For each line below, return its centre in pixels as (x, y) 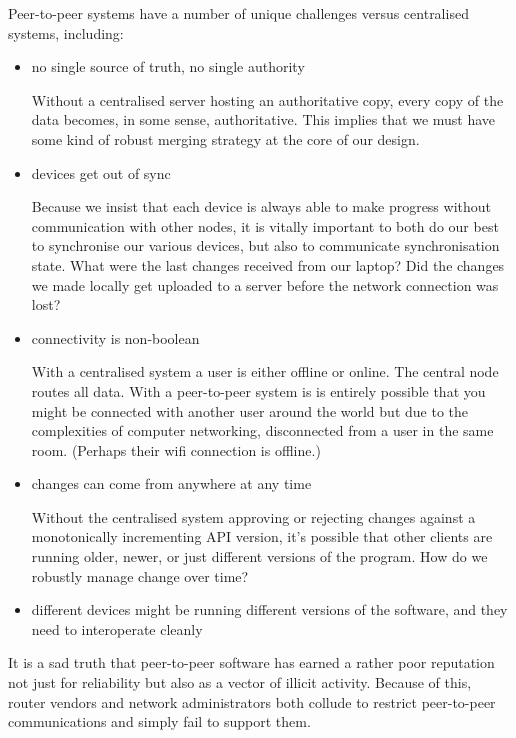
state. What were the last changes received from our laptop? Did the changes (268, 264)
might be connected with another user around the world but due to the (249, 410)
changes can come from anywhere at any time (171, 483)
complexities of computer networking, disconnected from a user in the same (262, 430)
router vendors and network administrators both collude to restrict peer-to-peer (252, 701)
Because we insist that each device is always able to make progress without (261, 206)
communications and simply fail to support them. (159, 721)
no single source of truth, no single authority (168, 66)
